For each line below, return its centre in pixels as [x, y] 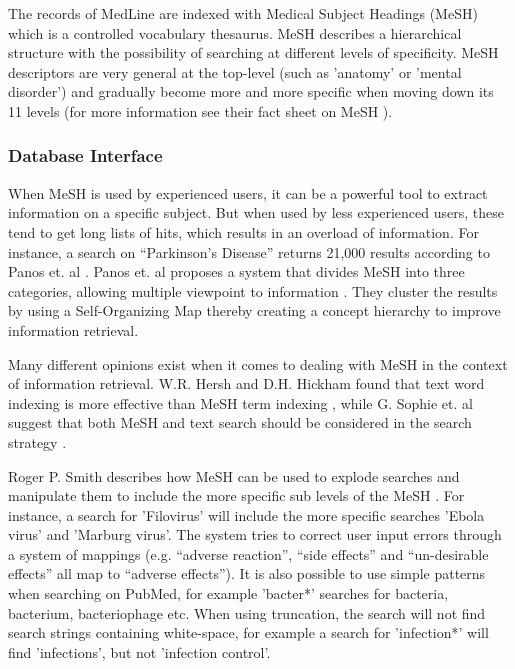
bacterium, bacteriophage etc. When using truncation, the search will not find [247, 612]
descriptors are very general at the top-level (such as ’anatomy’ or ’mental [235, 71]
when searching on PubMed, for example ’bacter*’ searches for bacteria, [228, 593]
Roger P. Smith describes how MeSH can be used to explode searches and [234, 475]
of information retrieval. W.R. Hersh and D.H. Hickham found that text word [246, 383]
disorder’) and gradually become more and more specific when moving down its [251, 91]
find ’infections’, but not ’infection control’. [139, 651]
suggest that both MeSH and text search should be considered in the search [240, 422]
